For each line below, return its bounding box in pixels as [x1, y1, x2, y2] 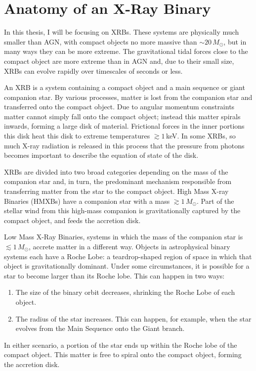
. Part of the [196, 195, 234, 206]
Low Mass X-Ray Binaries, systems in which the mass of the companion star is [4, 232, 243, 242]
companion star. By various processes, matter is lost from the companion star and [4, 92, 253, 102]
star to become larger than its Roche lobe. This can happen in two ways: [4, 270, 225, 280]
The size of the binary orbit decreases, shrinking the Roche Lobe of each [15, 287, 235, 297]
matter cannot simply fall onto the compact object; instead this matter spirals [4, 111, 241, 121]
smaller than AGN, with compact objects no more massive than [4, 36, 197, 46]
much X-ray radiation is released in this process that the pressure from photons [4, 140, 245, 150]
